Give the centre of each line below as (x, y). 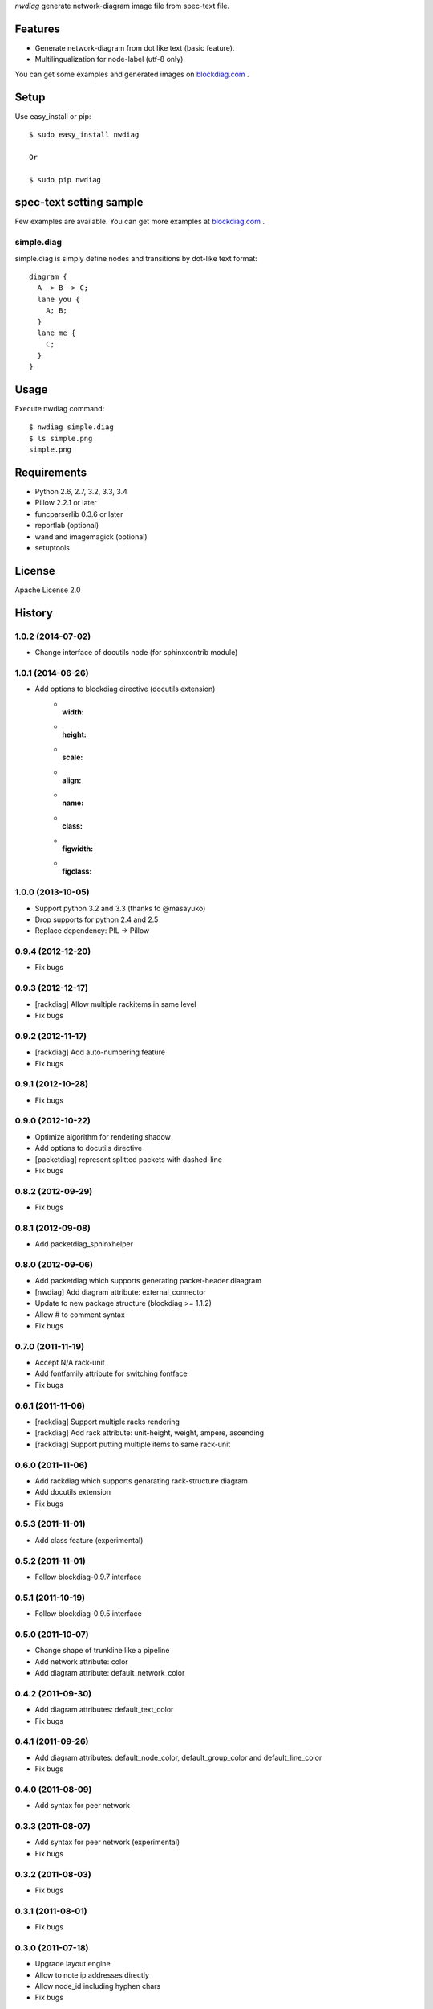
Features (37, 29)
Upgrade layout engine (73, 1964)
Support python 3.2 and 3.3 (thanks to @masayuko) (120, 908)
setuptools (52, 548)
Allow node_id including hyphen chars (98, 1986)
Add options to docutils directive (89, 1148)
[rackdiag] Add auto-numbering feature (100, 1052)
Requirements (51, 473)
